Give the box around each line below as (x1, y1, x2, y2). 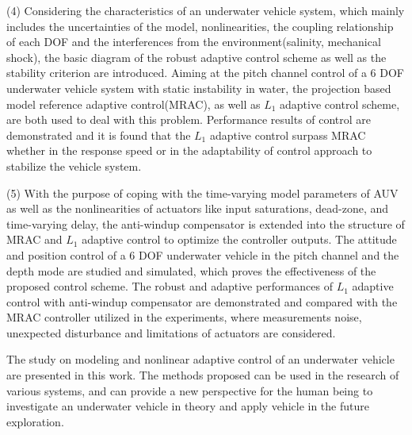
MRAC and (6, 231, 63, 248)
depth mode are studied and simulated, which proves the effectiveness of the (6, 262, 376, 279)
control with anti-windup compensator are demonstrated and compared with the (6, 293, 398, 310)
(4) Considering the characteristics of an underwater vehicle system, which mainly (6, 2, 405, 18)
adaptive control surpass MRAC (209, 126, 366, 143)
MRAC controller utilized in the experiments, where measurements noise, (6, 309, 362, 325)
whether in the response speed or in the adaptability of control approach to (6, 142, 372, 159)
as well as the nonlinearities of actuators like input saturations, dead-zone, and (6, 200, 389, 217)
